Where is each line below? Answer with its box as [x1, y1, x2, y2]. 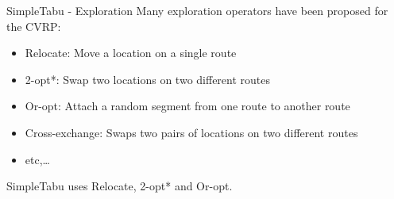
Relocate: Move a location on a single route [25, 44, 237, 61]
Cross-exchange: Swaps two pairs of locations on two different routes [25, 124, 358, 140]
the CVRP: [6, 17, 61, 34]
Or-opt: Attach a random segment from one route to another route [25, 98, 350, 114]
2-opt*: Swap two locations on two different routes [25, 71, 271, 87]
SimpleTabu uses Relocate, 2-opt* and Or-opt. [6, 178, 233, 194]
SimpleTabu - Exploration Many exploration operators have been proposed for [6, 2, 388, 18]
